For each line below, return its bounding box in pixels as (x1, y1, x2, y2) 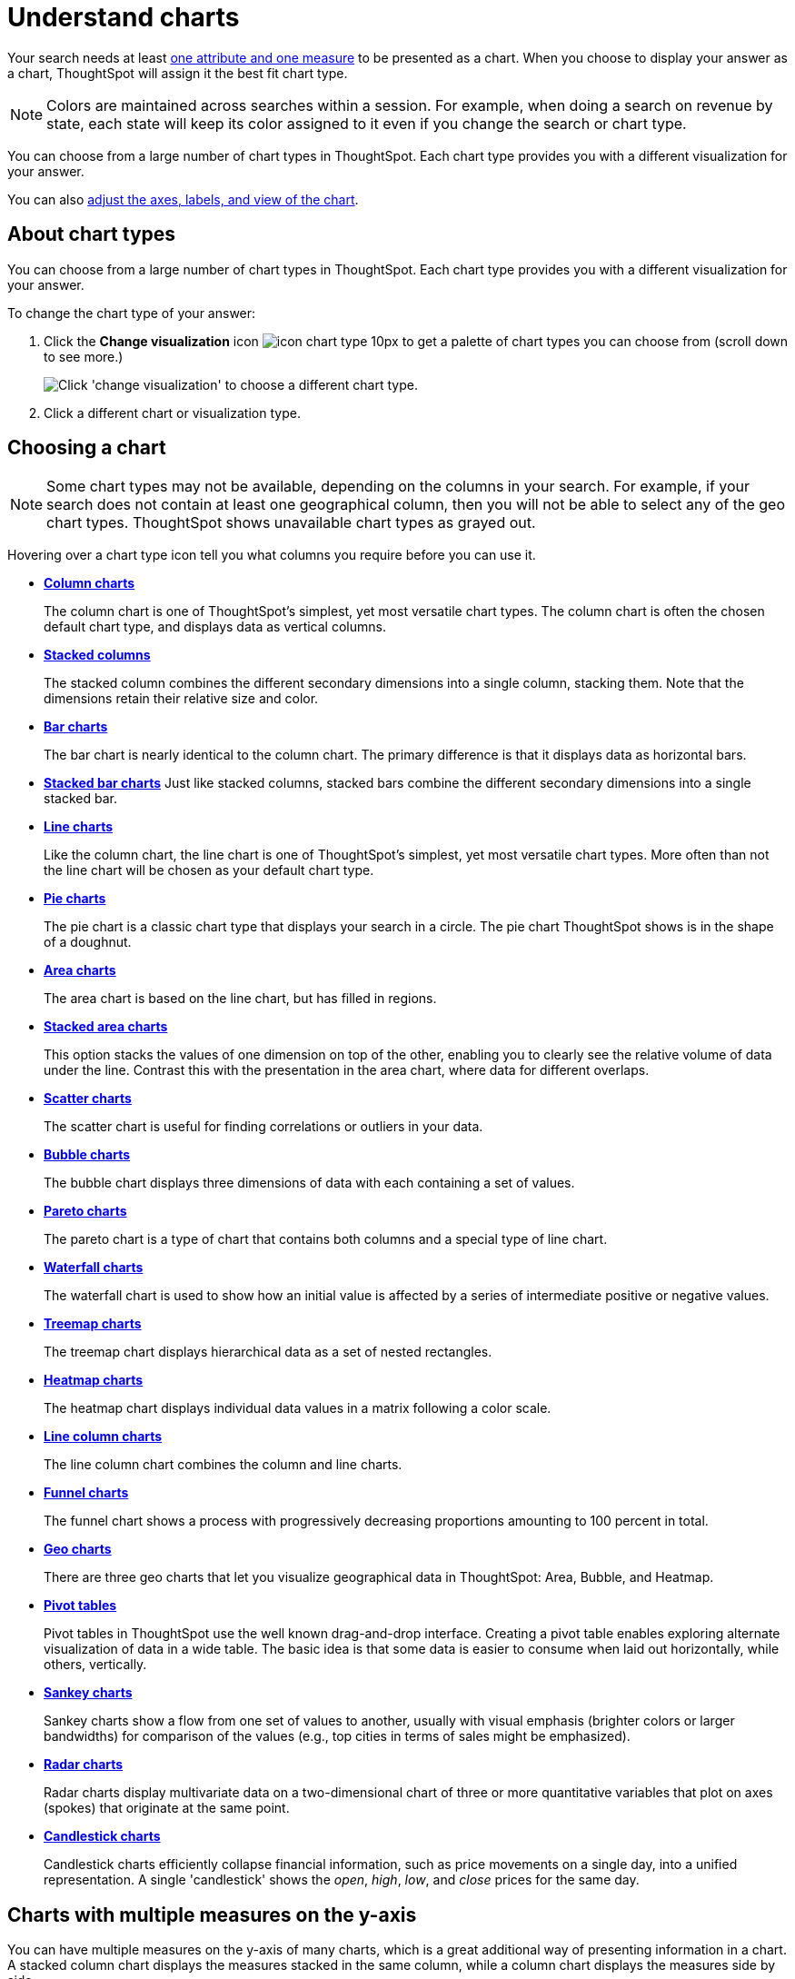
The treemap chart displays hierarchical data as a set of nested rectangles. (44, 1344, 492, 1360)
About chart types (7, 223, 176, 246)
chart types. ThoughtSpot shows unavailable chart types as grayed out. (46, 513, 536, 532)
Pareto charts (44, 1203, 127, 1219)
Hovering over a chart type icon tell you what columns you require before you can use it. (7, 547, 536, 563)
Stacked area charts (44, 1019, 168, 1035)
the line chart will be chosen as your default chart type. (44, 862, 374, 879)
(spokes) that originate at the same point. (44, 1800, 290, 1816)
